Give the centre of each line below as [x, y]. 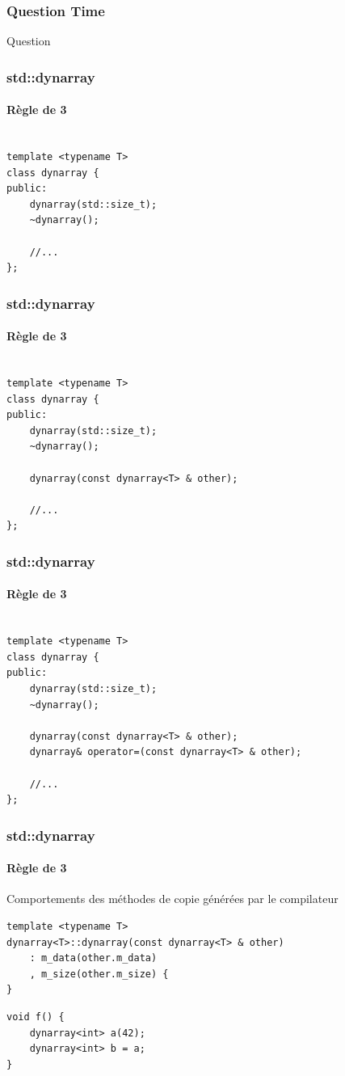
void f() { [36, 1017]
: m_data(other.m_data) [93, 958]
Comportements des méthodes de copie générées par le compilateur [172, 899]
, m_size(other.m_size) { [99, 974]
